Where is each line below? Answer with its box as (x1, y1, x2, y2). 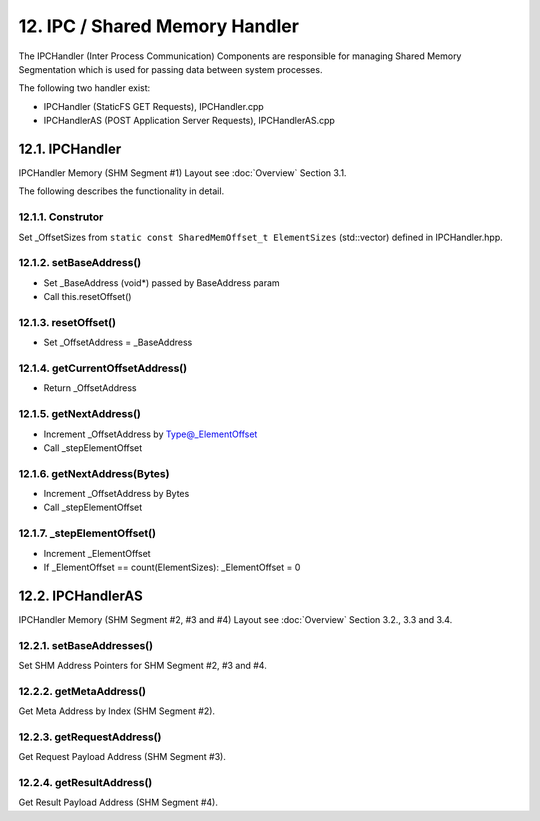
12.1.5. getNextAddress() (18, 407, 142, 421)
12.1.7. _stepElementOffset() (18, 526, 157, 540)
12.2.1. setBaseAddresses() (18, 638, 154, 652)
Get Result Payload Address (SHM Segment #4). (18, 796, 219, 809)
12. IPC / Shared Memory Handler (18, 15, 300, 37)
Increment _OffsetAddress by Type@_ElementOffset (43, 428, 258, 440)
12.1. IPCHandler (18, 140, 122, 157)
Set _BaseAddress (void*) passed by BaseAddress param (43, 276, 280, 289)
